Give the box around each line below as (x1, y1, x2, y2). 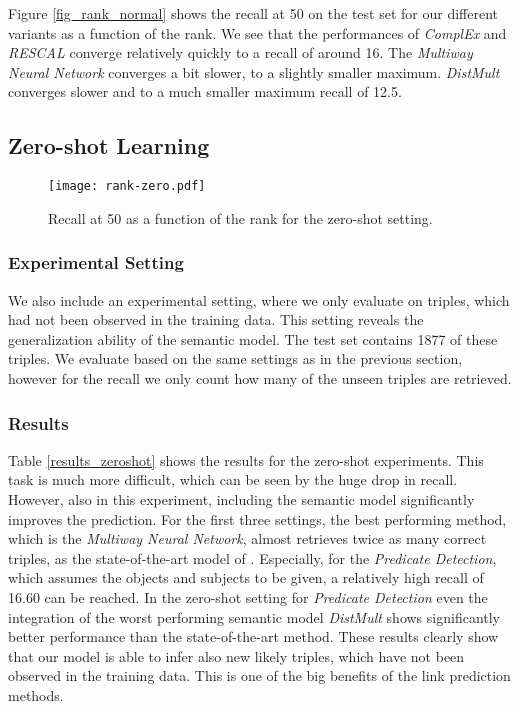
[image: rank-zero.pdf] (48, 179, 206, 194)
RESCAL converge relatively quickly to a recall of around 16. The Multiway (8, 42, 473, 63)
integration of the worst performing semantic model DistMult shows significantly (8, 606, 500, 627)
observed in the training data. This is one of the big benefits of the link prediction (8, 665, 511, 686)
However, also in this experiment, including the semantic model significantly (8, 489, 475, 510)
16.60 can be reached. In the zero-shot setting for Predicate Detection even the (8, 586, 488, 607)
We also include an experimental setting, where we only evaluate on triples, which (8, 289, 510, 310)
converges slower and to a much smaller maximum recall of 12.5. (8, 81, 402, 102)
